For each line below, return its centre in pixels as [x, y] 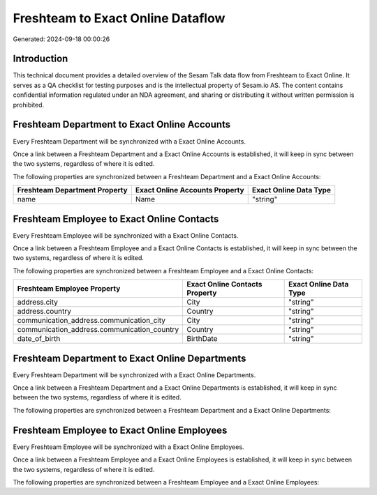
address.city [38, 302]
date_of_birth [39, 339]
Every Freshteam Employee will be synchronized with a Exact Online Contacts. [126, 235]
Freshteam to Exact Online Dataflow [119, 18]
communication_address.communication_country [98, 330]
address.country [44, 312]
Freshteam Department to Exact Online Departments [130, 358]
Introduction [40, 59]
